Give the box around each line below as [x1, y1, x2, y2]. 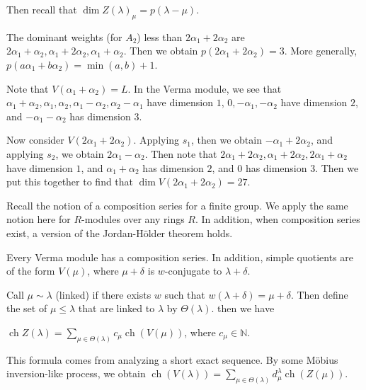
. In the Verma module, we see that [127, 81, 282, 96]
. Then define [290, 287, 348, 302]
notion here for [6, 212, 71, 226]
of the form [6, 263, 55, 278]
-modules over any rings [81, 212, 185, 226]
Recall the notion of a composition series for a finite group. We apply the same [6, 197, 348, 212]
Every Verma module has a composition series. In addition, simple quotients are [6, 249, 354, 264]
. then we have [211, 301, 275, 316]
